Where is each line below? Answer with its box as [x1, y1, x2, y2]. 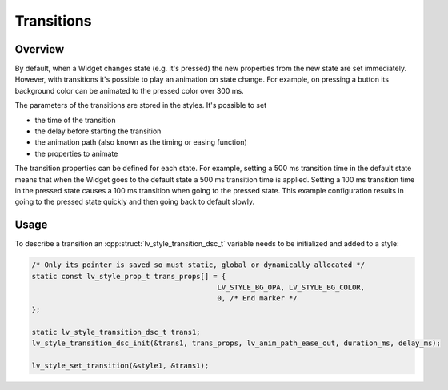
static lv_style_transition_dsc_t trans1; [31, 328, 201, 336]
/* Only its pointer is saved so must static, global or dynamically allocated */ [31, 261, 366, 269]
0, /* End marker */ [217, 294, 298, 303]
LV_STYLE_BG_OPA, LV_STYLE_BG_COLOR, [217, 283, 366, 292]
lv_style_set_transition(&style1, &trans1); [31, 360, 210, 370]
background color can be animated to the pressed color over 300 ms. [14, 86, 244, 95]
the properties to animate [34, 149, 118, 158]
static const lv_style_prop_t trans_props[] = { [31, 272, 226, 281]
